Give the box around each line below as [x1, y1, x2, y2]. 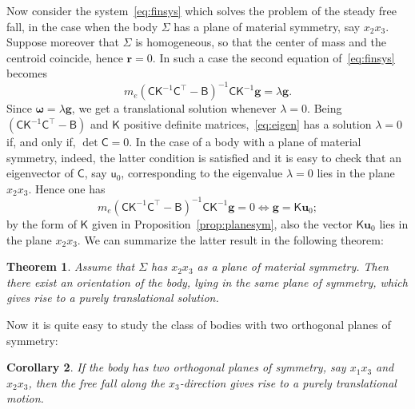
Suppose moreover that [6, 34, 119, 50]
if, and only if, [6, 133, 76, 150]
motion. [6, 390, 44, 407]
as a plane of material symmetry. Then [197, 258, 389, 275]
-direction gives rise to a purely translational [179, 374, 397, 391]
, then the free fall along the [28, 374, 165, 391]
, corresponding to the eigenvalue [121, 165, 283, 181]
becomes [6, 65, 48, 81]
